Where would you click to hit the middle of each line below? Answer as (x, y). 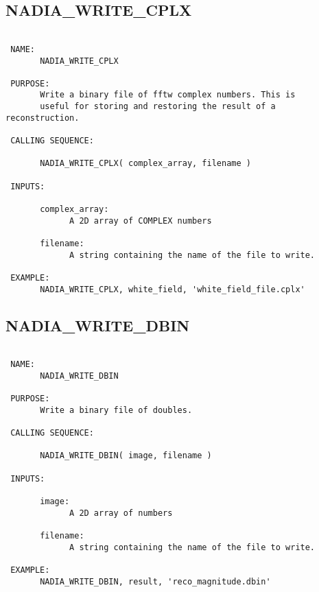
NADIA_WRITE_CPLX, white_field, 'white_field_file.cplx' (173, 289)
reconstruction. (43, 118)
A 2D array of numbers (121, 513)
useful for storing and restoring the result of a (158, 107)
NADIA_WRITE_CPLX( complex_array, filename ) (145, 164)
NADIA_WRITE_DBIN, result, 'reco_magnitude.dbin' (155, 581)
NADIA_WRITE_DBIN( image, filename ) (126, 456)
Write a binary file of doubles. (116, 410)
